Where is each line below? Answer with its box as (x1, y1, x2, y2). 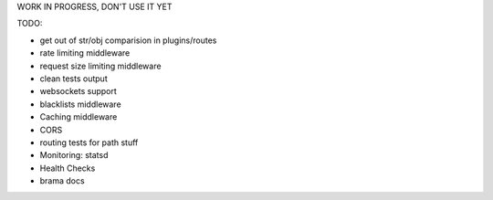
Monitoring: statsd (39, 150, 109, 161)
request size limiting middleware (39, 60, 162, 71)
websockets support (39, 86, 118, 97)
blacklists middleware (39, 99, 122, 110)
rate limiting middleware (39, 47, 131, 58)
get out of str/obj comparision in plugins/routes (39, 35, 217, 46)
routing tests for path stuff (39, 137, 139, 148)
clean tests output (39, 73, 109, 84)
